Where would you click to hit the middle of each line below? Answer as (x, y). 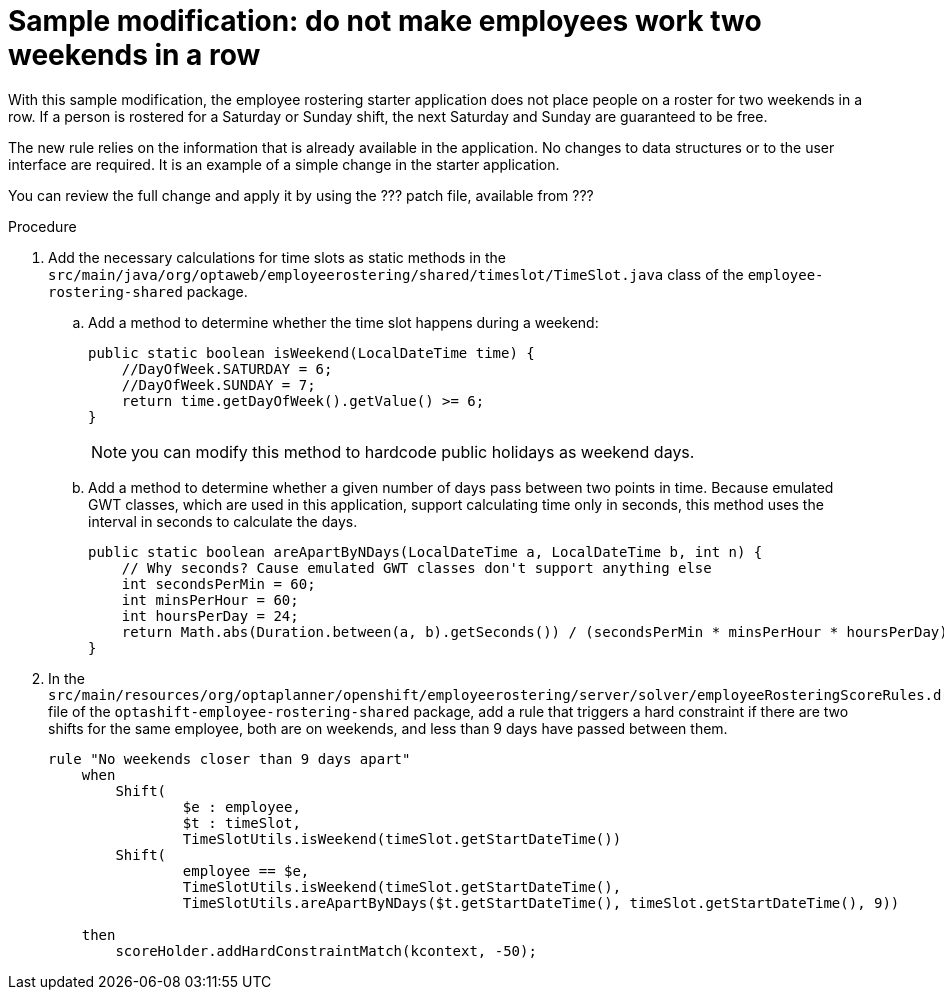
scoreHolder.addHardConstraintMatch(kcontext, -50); (326, 950)
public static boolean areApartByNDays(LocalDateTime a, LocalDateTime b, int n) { (425, 551)
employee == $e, (246, 870)
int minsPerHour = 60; (210, 599)
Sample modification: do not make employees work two (385, 21)
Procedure (42, 226)
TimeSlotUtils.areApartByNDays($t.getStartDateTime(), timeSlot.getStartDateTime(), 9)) (541, 902)
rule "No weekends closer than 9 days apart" (229, 758)
